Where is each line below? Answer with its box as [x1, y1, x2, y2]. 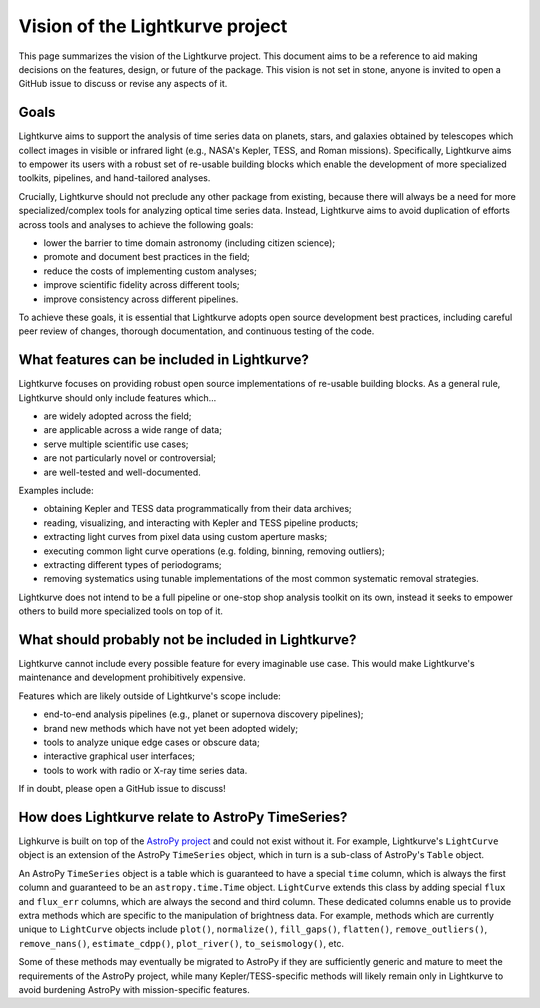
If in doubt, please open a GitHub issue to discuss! [18, 783, 226, 795]
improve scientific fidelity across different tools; [43, 279, 240, 291]
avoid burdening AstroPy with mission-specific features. [18, 983, 250, 995]
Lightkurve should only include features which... [18, 391, 217, 404]
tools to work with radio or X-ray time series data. [43, 764, 248, 776]
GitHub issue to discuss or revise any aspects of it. [18, 78, 228, 90]
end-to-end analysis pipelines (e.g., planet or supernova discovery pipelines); [43, 708, 364, 720]
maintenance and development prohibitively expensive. [18, 671, 247, 684]
